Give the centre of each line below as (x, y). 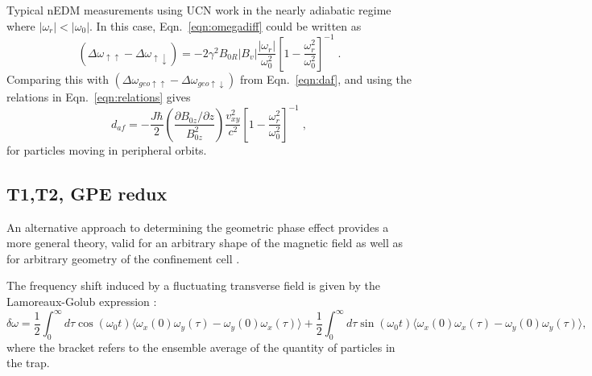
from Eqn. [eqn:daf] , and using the (326, 79)
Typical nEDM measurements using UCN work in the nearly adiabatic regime (199, 10)
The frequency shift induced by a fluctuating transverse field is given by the (194, 285)
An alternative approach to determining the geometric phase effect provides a (198, 227)
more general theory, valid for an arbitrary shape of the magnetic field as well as (205, 243)
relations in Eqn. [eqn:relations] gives (99, 96)
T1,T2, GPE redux (87, 193)
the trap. (28, 363)
